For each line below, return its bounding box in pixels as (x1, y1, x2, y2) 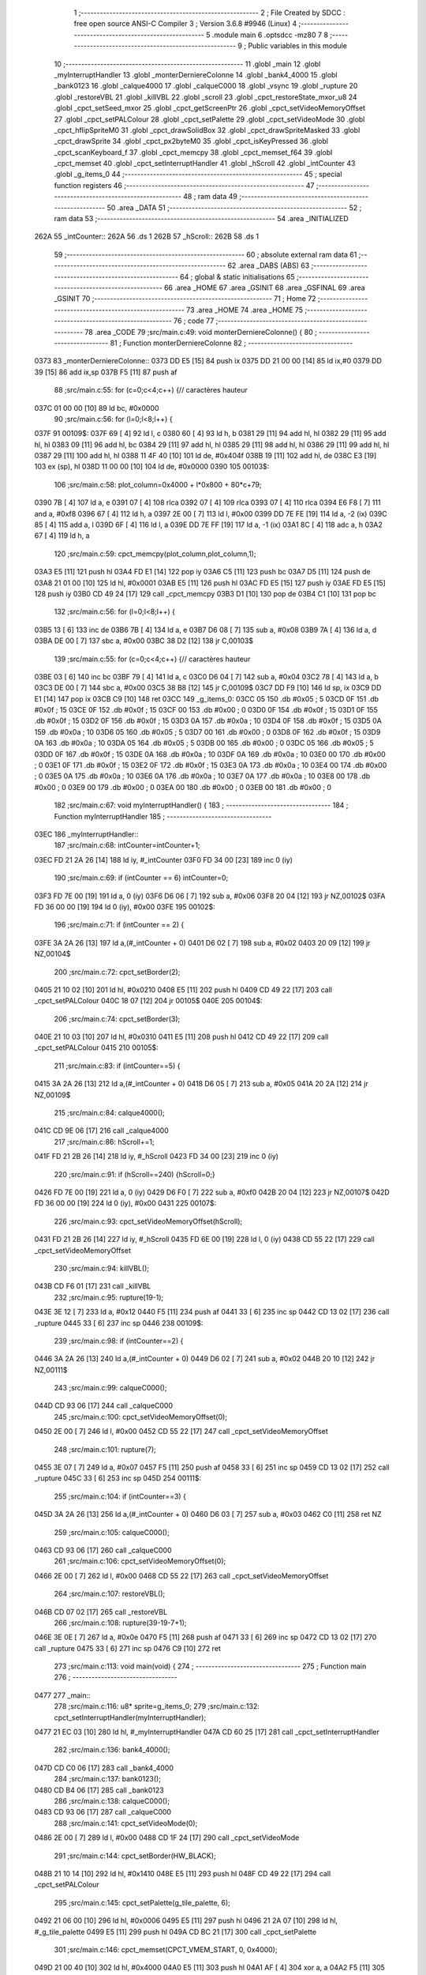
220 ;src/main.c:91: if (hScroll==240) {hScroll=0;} (54, 1169, 216, 1179)
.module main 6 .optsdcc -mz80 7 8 (211, 30, 329, 39)
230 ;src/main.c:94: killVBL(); (54, 1263, 150, 1273)
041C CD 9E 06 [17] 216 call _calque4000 (34, 1126, 169, 1135)
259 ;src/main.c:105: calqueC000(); (54, 1527, 170, 1537)
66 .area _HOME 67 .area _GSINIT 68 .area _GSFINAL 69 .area (163, 283, 366, 292)
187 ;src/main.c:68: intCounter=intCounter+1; (54, 841, 200, 850)
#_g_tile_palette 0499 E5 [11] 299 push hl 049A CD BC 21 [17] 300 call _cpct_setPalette (34, 1927, 317, 1936)
